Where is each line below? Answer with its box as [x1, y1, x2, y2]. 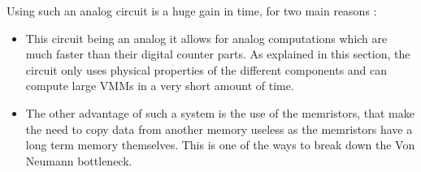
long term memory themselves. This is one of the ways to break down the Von [25, 136, 415, 153]
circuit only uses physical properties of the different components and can [25, 61, 388, 78]
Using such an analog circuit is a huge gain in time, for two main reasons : [7, 2, 377, 19]
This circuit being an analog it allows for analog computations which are [25, 29, 388, 46]
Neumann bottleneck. [25, 152, 132, 169]
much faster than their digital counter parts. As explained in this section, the [25, 45, 410, 62]
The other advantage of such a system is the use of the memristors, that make [25, 104, 414, 121]
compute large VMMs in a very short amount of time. [25, 77, 294, 94]
